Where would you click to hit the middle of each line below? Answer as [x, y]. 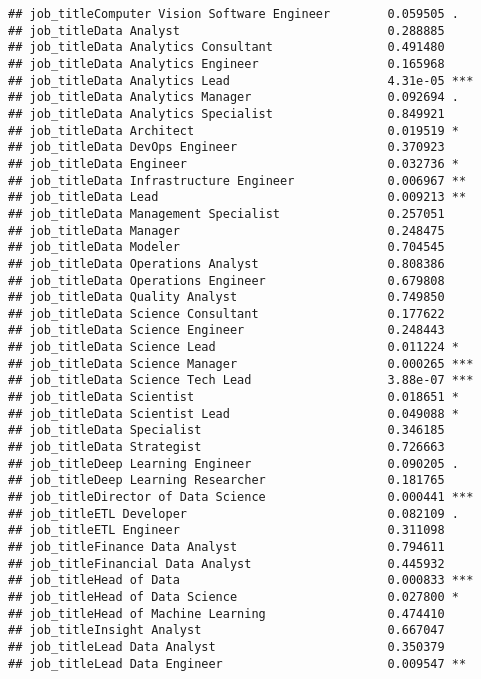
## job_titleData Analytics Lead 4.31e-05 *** [241, 80]
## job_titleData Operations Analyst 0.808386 [226, 263]
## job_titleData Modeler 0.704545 [226, 247]
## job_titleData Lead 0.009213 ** [237, 197]
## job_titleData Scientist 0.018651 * [234, 397]
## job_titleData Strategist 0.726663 [226, 447]
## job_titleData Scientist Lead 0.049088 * [234, 413]
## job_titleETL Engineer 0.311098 [226, 530]
